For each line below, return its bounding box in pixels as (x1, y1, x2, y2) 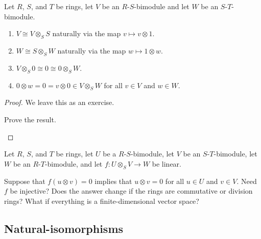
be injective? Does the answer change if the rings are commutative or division (10, 185, 253, 196)
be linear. (152, 158, 182, 169)
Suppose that (4, 175, 45, 186)
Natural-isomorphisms (4, 220, 124, 236)
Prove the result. (4, 114, 56, 124)
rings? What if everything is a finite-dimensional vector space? (4, 195, 199, 206)
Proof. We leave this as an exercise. (4, 97, 114, 108)
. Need (236, 175, 257, 186)
